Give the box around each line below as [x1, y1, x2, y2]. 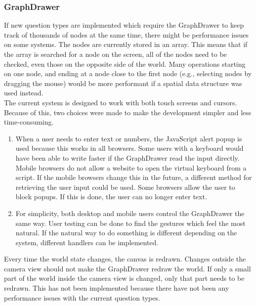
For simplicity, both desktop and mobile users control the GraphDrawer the [15, 208, 245, 218]
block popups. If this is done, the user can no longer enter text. [15, 191, 207, 202]
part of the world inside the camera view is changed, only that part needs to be [4, 273, 245, 283]
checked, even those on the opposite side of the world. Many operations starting [4, 58, 246, 69]
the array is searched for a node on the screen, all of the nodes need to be [4, 49, 227, 59]
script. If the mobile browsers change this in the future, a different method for [15, 172, 252, 182]
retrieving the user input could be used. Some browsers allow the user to [15, 181, 235, 192]
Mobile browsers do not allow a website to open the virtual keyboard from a [15, 162, 247, 173]
